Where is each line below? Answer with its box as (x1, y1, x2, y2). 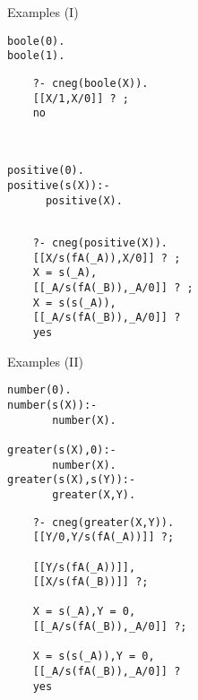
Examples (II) (7, 351, 84, 370)
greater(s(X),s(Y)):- (7, 473, 136, 487)
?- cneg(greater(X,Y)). (32, 515, 175, 529)
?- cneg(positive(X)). (32, 237, 168, 250)
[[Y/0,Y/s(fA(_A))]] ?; (32, 531, 175, 544)
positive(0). (7, 164, 84, 177)
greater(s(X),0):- (7, 443, 116, 456)
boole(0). (7, 34, 65, 48)
